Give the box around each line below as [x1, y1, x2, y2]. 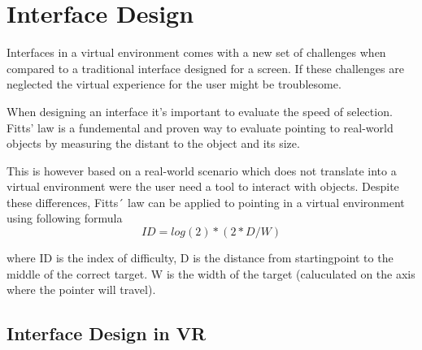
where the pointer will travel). [7, 281, 156, 298]
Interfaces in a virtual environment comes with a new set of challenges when [7, 44, 386, 61]
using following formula [7, 210, 123, 227]
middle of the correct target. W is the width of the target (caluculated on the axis [7, 265, 415, 282]
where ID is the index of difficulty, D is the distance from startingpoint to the [7, 249, 394, 266]
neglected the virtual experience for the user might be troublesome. [7, 76, 342, 93]
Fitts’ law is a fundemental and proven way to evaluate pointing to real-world [7, 119, 394, 136]
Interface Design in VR [7, 321, 207, 346]
